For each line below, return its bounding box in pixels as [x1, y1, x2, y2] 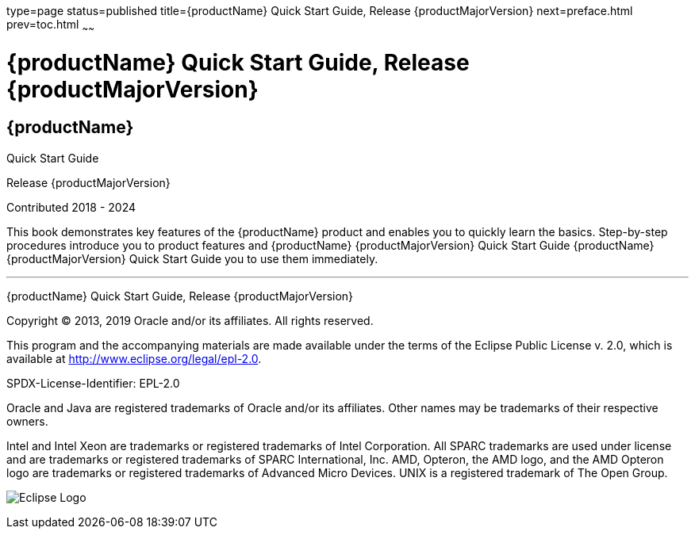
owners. [6, 414, 48, 428]
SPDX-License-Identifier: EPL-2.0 [6, 376, 180, 390]
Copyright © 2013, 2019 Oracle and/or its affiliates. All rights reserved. [6, 313, 374, 327]
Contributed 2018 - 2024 [6, 200, 136, 214]
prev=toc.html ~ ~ [6, 17, 94, 34]
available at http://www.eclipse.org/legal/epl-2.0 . [6, 351, 262, 365]
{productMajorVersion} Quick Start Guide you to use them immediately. [6, 251, 378, 266]
